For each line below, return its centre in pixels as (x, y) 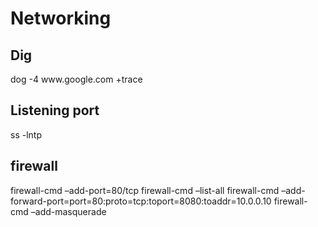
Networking (61, 18)
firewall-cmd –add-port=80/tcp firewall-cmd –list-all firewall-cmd (145, 190)
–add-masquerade (68, 211)
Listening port (55, 110)
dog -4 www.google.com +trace (76, 79)
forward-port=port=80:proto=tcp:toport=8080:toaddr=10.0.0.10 (141, 201)
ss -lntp (26, 134)
